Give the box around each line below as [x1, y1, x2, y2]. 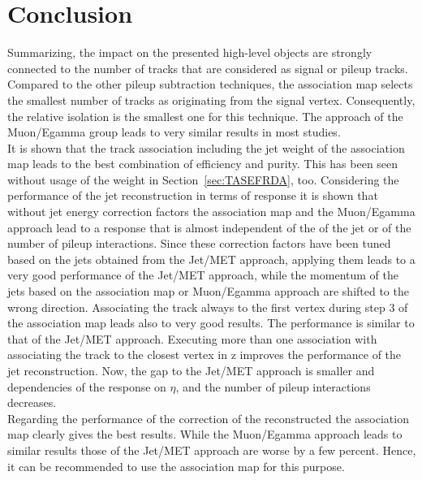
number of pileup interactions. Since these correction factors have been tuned [7, 235, 391, 252]
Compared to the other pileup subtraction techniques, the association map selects [7, 76, 413, 93]
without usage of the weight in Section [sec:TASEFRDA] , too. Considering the [7, 171, 399, 188]
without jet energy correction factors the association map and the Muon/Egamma [7, 203, 416, 220]
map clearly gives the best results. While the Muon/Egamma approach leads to [7, 426, 403, 443]
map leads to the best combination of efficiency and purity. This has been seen [7, 155, 398, 172]
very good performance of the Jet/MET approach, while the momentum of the [7, 266, 398, 283]
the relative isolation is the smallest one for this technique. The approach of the [7, 107, 403, 124]
